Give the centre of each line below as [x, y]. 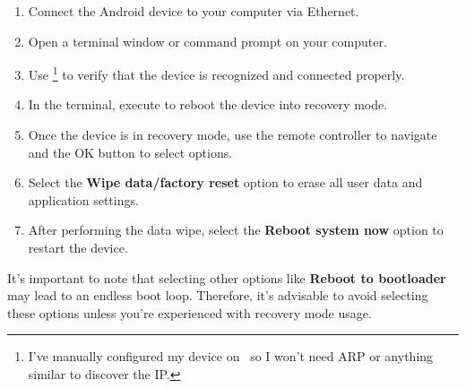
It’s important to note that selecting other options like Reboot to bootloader [227, 277]
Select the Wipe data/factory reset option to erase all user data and [225, 182]
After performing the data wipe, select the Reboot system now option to [236, 230]
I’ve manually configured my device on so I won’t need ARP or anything [231, 356]
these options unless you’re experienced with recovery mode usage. [190, 312]
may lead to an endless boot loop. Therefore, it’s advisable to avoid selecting [218, 295]
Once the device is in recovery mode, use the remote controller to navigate [233, 135]
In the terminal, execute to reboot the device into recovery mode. [208, 104]
